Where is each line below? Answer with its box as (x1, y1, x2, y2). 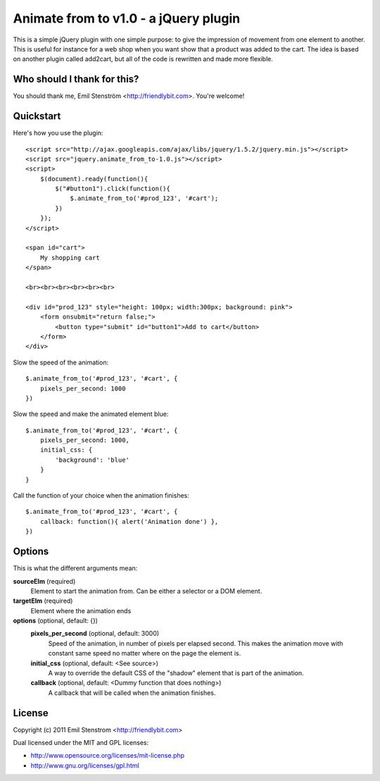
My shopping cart (39, 254, 100, 262)
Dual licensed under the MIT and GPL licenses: (13, 739, 149, 747)
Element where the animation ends (30, 606, 132, 615)
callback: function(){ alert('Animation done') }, (39, 517, 219, 525)
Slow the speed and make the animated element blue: (13, 410, 169, 419)
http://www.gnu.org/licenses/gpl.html (30, 761, 140, 770)
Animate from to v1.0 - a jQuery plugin (13, 11, 241, 26)
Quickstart (13, 110, 61, 123)
